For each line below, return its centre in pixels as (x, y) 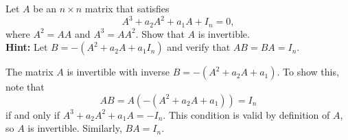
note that (25, 87)
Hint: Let (27, 47)
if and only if (33, 114)
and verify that (199, 47)
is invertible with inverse (118, 72)
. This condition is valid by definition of (246, 114)
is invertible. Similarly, (75, 128)
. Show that (160, 33)
